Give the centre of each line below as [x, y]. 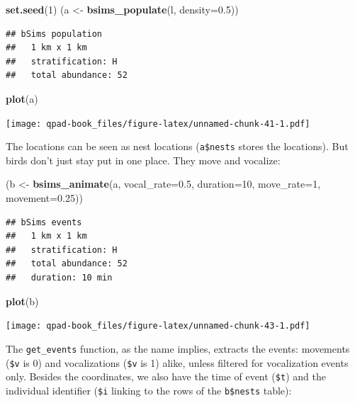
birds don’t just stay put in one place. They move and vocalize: [143, 160]
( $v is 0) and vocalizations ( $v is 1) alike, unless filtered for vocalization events [177, 362]
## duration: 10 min [59, 278]
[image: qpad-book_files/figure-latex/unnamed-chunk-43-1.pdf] [158, 326]
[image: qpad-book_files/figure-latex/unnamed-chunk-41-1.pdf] [158, 124]
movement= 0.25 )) [44, 198]
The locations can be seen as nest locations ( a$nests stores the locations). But [177, 146]
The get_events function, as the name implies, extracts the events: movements [178, 348]
